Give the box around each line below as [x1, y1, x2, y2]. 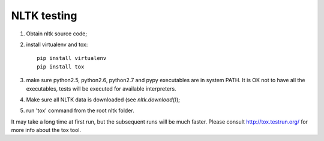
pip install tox [37, 63, 85, 70]
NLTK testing [11, 9, 77, 22]
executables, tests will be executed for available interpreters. [26, 85, 176, 92]
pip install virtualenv [37, 55, 107, 62]
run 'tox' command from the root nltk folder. [26, 107, 134, 114]
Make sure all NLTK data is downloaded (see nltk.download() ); [26, 96, 180, 103]
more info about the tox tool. [11, 127, 81, 134]
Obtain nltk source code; [26, 30, 88, 37]
